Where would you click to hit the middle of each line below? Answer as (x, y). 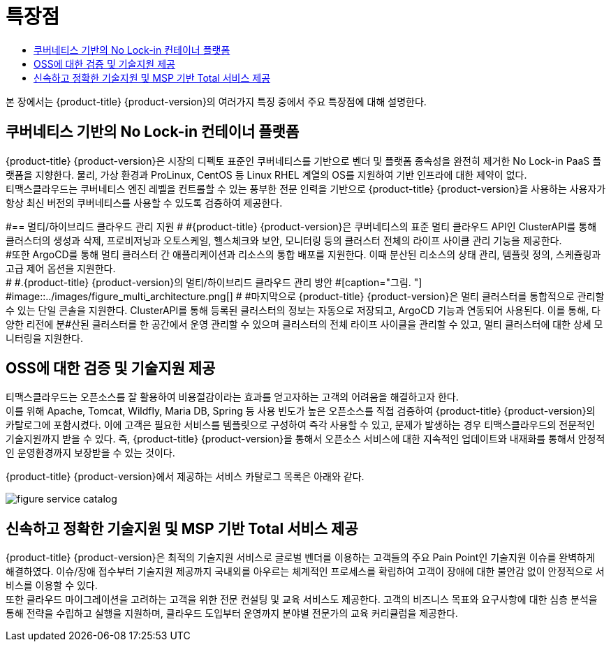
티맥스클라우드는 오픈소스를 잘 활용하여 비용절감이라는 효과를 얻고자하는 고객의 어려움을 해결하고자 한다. (232, 397)
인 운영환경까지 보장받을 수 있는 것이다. (90, 453)
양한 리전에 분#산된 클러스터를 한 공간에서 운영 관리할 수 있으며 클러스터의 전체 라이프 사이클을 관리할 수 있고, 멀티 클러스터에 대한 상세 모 (304, 324)
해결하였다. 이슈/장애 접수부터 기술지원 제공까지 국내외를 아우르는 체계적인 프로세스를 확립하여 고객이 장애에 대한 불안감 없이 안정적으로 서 (305, 572)
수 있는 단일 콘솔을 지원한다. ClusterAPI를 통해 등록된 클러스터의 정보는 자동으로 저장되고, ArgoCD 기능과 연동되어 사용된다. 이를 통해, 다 (303, 310)
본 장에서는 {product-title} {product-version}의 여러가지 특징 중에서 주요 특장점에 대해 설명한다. (216, 101)
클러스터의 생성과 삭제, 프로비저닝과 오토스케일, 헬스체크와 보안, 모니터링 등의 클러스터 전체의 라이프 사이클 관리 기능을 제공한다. (284, 240)
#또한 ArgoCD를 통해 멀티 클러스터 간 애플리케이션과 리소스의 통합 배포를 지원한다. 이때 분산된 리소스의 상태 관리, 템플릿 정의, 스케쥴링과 (303, 254)
